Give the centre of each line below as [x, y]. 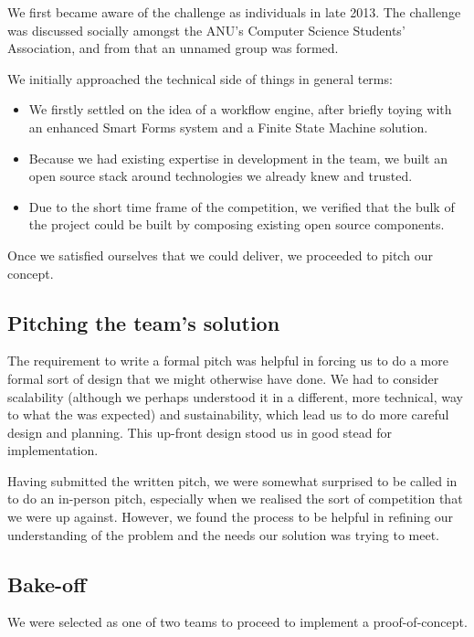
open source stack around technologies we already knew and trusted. [221, 176]
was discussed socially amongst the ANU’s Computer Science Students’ [206, 30]
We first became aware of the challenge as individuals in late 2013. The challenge [234, 12]
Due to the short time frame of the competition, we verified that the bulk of [242, 206]
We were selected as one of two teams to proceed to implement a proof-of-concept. [237, 622]
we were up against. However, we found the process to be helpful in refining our [231, 517]
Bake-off [47, 584]
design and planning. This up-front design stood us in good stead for [200, 432]
